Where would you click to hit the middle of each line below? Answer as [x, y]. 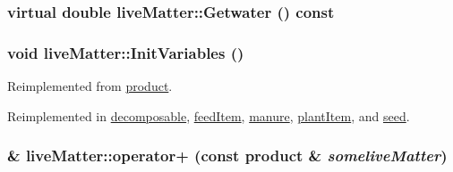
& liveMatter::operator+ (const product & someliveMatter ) [227, 156]
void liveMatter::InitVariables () [126, 52]
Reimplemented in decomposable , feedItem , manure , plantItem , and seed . [209, 115]
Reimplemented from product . [90, 86]
